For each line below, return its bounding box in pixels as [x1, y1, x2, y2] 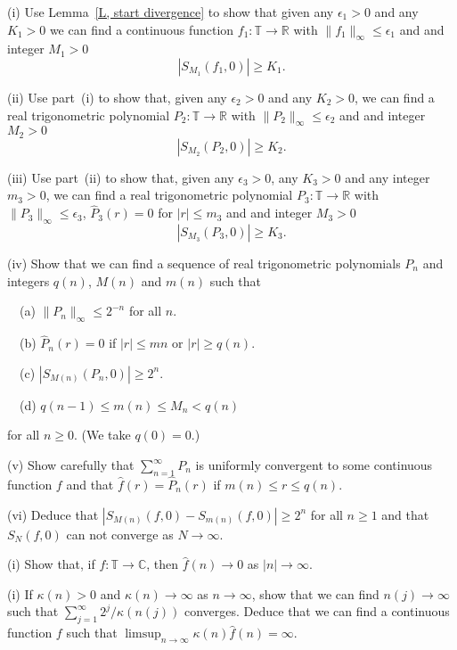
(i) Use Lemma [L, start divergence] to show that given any [7, 3, 334, 21]
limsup [125, 628, 161, 641]
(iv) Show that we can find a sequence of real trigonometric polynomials [7, 254, 401, 273]
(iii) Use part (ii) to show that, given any [7, 168, 234, 186]
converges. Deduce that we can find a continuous [184, 602, 450, 621]
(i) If [7, 584, 33, 603]
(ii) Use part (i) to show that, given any [7, 87, 227, 106]
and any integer [345, 168, 430, 186]
